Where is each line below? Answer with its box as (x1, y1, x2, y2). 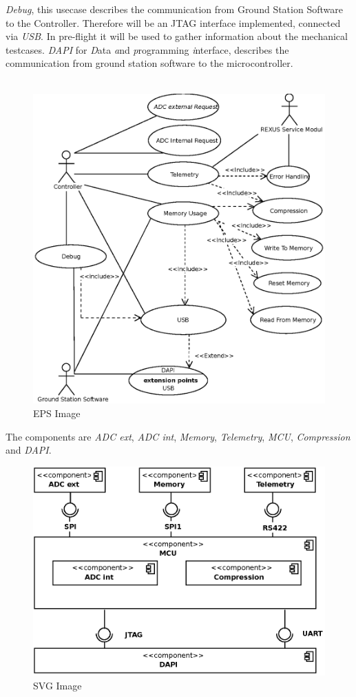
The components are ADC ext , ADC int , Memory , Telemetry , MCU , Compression (6, 429, 350, 443)
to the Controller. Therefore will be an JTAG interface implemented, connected (6, 15, 341, 30)
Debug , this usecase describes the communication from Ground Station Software (6, 2, 343, 16)
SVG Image (33, 678, 82, 692)
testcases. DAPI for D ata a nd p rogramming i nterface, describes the (6, 42, 289, 57)
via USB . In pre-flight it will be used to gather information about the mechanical (6, 29, 348, 43)
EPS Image (33, 406, 81, 421)
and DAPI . (6, 443, 52, 457)
